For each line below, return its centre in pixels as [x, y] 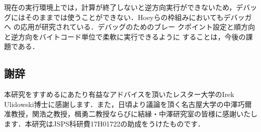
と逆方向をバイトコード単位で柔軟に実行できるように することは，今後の [125, 36]
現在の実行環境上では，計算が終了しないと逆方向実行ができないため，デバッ [131, 7]
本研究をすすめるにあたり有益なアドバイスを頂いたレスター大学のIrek [119, 94]
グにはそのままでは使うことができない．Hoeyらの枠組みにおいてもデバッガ [128, 17]
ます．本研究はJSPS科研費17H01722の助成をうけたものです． [104, 123]
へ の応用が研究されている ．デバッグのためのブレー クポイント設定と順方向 [129, 27]
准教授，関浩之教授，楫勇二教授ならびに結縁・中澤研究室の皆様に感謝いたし [131, 114]
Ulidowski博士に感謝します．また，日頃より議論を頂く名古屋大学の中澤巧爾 [128, 104]
